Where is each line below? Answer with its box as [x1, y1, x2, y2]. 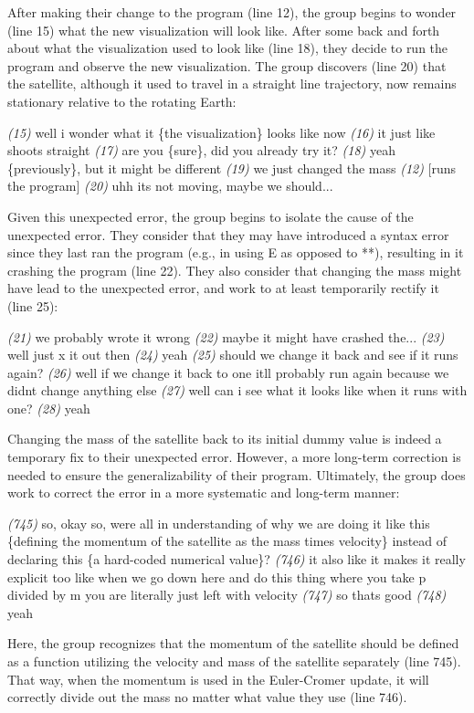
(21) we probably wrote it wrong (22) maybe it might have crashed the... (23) [7, 327, 445, 346]
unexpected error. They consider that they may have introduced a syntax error [7, 225, 449, 244]
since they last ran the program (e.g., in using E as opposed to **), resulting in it [7, 243, 464, 262]
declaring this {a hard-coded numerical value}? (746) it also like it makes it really [7, 550, 466, 569]
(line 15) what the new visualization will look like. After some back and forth [7, 20, 440, 39]
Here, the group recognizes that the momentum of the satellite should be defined [7, 634, 459, 653]
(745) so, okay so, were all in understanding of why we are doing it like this [7, 513, 430, 532]
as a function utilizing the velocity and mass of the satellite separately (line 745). [7, 652, 461, 670]
